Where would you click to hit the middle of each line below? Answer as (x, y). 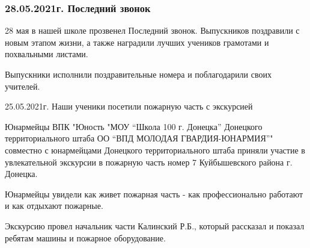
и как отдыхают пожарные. (54, 206)
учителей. (23, 86)
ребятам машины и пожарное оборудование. (85, 237)
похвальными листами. (47, 54)
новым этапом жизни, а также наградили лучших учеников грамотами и (137, 42)
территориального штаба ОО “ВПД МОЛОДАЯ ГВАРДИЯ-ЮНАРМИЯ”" (139, 138)
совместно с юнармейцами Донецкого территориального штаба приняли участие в (155, 150)
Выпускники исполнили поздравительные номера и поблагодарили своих (138, 74)
